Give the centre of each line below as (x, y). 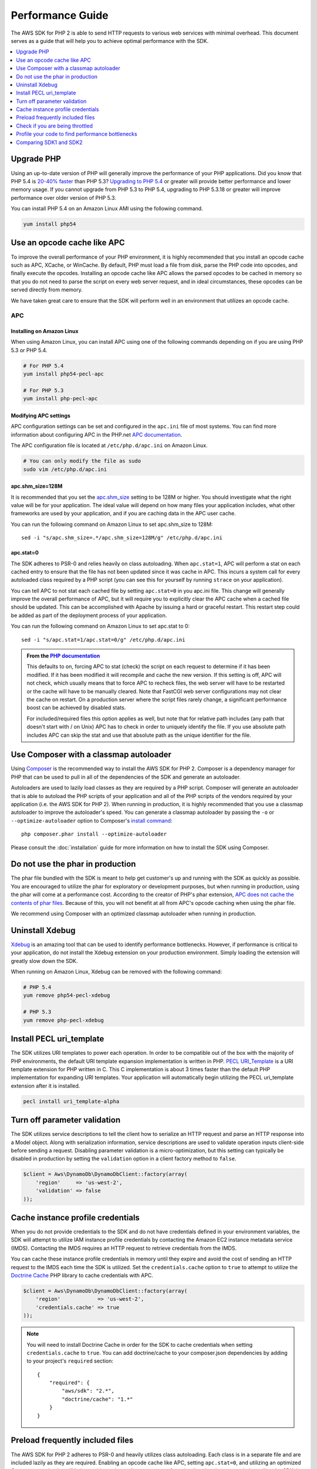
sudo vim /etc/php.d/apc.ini (65, 469)
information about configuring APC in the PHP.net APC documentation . (97, 434)
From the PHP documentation (63, 656)
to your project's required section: (70, 1361)
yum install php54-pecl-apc (63, 374)
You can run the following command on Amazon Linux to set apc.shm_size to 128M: (112, 524)
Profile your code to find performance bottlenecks (77, 134)
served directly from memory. (47, 290)
